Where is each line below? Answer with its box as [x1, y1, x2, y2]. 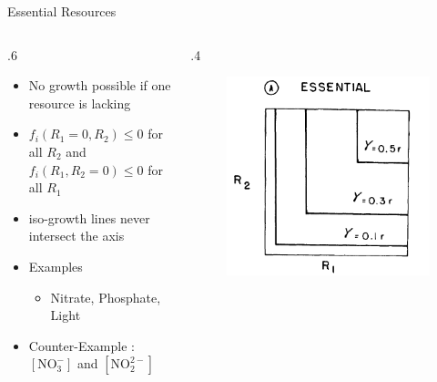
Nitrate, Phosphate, [50, 287, 161, 306]
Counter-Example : [28, 336, 135, 355]
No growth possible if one [28, 76, 171, 95]
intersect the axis [28, 226, 125, 245]
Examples [28, 256, 83, 275]
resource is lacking [28, 93, 131, 112]
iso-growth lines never [28, 208, 150, 227]
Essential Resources [7, 2, 117, 20]
